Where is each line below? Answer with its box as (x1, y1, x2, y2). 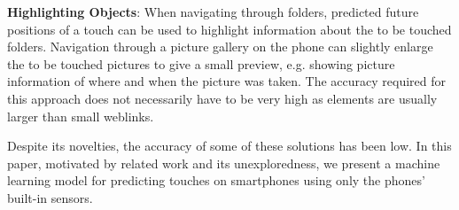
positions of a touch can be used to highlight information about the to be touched (7, 19, 452, 38)
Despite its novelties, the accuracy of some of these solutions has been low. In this (7, 136, 452, 155)
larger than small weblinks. (7, 106, 154, 125)
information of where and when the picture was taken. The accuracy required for (7, 72, 447, 90)
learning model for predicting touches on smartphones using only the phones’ (7, 171, 425, 190)
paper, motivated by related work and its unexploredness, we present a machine (7, 153, 440, 172)
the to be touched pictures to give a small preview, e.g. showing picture (7, 54, 395, 73)
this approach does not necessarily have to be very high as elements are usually (7, 89, 438, 107)
